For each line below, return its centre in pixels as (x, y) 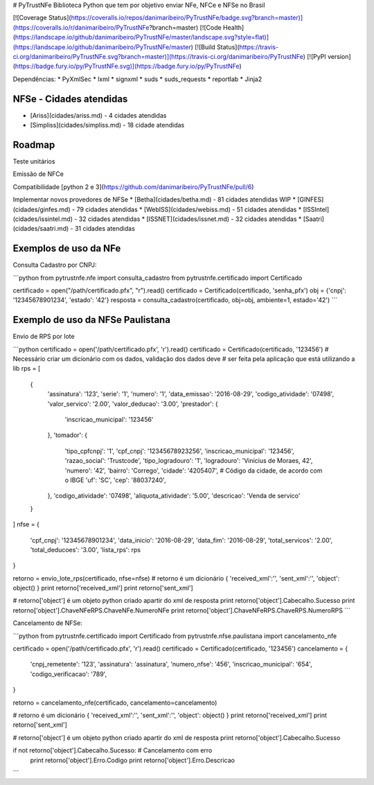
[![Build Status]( (217, 47)
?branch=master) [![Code (185, 27)
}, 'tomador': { (68, 435)
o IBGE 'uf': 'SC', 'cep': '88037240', (115, 480)
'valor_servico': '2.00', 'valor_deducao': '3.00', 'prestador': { (133, 404)
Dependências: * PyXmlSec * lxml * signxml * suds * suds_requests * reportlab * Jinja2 (137, 79)
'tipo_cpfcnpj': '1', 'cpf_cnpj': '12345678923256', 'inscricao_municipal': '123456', (179, 451)
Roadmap (34, 144)
